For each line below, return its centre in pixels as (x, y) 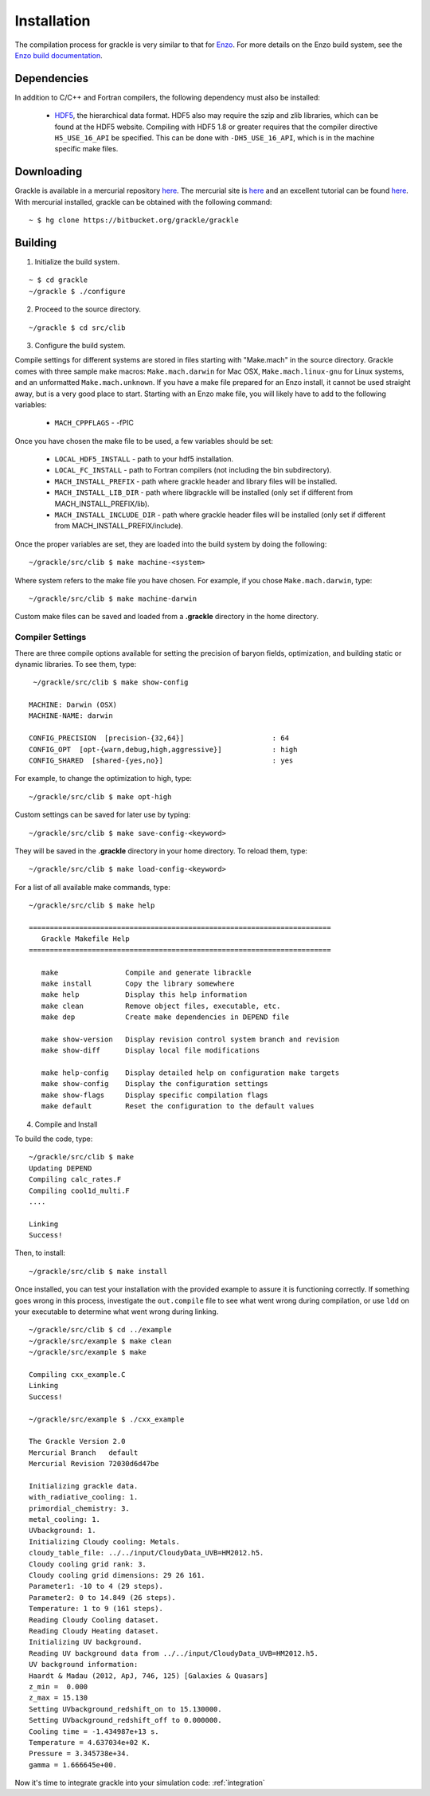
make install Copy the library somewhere (138, 983)
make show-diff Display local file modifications (150, 1051)
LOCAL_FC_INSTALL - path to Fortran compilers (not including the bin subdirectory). (193, 470)
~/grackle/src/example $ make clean (100, 1341)
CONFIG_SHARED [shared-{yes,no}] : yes (161, 761)
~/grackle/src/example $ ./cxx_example (107, 1419)
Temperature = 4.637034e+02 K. (90, 1742)
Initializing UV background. (86, 1642)
